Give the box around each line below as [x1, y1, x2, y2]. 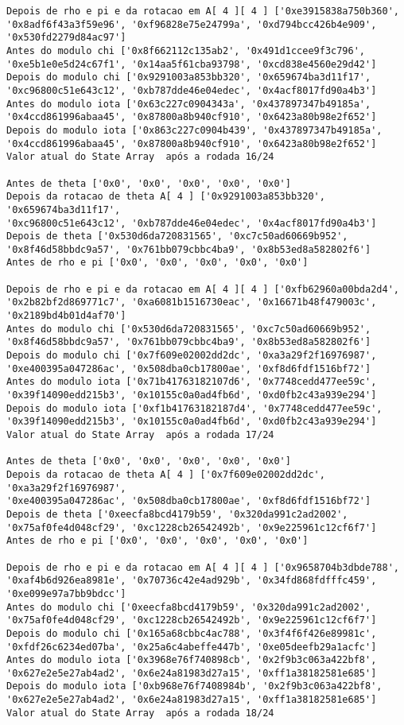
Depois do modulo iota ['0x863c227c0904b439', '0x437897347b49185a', [6, 124, 383, 136]
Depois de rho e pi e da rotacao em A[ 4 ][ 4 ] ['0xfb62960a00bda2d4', [6, 283, 399, 295]
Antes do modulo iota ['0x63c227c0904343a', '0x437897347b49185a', [6, 98, 371, 110]
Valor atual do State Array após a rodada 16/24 [6, 151, 274, 163]
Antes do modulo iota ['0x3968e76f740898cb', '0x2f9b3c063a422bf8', [6, 654, 377, 666]
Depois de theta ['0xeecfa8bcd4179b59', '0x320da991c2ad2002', [6, 508, 348, 520]
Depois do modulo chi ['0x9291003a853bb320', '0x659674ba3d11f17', [6, 72, 371, 83]
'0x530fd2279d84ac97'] [6, 32, 126, 44]
